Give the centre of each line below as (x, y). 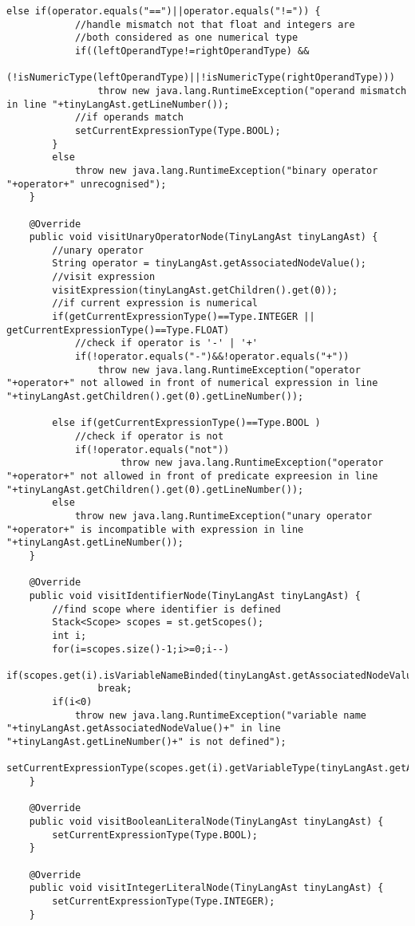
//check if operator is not (149, 436)
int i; (69, 635)
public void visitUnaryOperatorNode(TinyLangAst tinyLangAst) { (204, 237)
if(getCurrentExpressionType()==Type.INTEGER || (184, 317)
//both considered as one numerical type (186, 38)
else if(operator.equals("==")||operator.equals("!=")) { (164, 11)
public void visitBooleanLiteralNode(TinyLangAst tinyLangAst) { (206, 822)
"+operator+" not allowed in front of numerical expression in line (192, 383)
